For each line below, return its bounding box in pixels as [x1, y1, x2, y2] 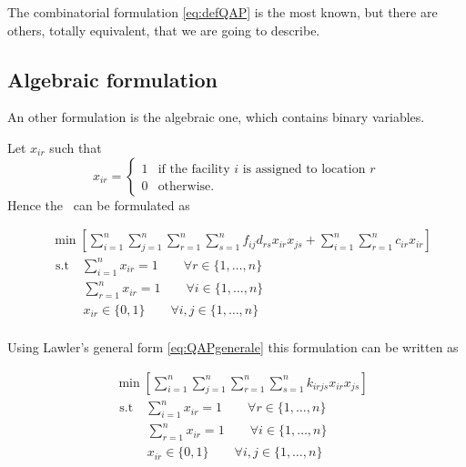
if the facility [157, 162, 230, 176]
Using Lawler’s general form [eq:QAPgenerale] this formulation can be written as [7, 337, 459, 356]
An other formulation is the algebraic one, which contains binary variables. [7, 107, 425, 127]
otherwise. [157, 179, 215, 193]
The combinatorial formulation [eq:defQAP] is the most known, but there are [7, 3, 438, 21]
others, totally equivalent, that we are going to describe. [7, 20, 320, 39]
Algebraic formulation [7, 65, 218, 93]
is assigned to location [242, 162, 366, 176]
